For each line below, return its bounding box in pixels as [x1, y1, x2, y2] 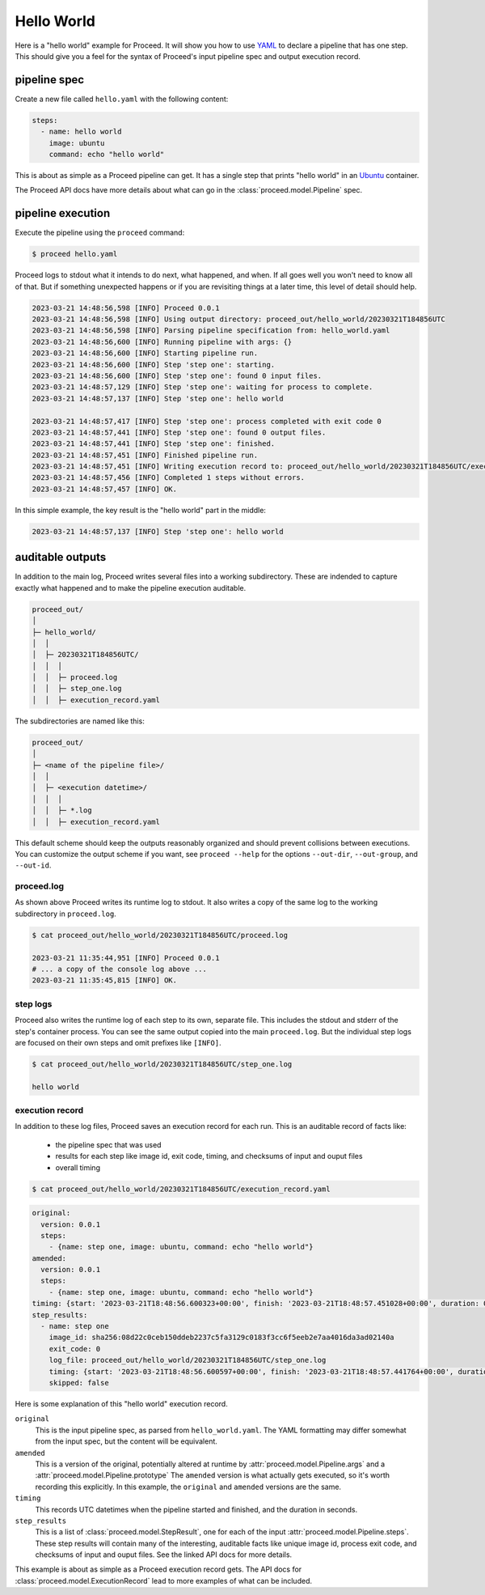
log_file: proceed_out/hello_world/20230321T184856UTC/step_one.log [48, 1355, 327, 1365]
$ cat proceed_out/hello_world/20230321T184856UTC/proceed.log [32, 931, 289, 940]
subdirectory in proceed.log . [15, 909, 116, 918]
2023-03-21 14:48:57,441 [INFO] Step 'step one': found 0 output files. [32, 427, 327, 437]
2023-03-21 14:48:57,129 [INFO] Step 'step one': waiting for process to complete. [32, 383, 373, 392]
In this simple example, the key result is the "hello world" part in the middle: [15, 505, 267, 515]
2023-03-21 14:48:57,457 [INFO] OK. [32, 484, 178, 494]
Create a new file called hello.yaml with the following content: [15, 94, 229, 104]
